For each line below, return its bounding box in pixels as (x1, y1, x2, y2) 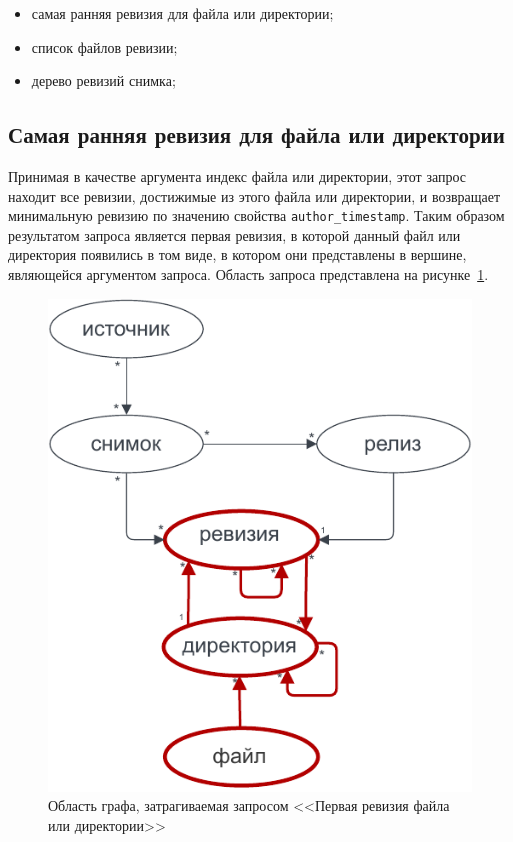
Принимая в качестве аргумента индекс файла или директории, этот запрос (8, 165, 467, 186)
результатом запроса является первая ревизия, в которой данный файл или (8, 224, 461, 245)
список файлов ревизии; (31, 36, 178, 57)
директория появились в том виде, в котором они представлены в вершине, (8, 244, 467, 265)
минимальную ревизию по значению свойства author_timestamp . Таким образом (8, 205, 505, 226)
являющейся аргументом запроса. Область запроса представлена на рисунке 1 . (8, 264, 489, 285)
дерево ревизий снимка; (31, 70, 176, 91)
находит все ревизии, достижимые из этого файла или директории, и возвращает (8, 185, 501, 206)
